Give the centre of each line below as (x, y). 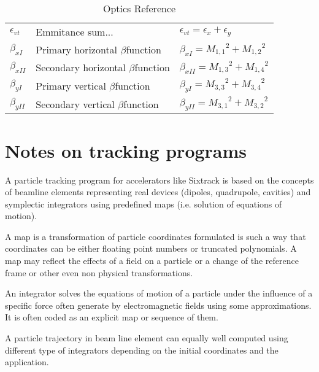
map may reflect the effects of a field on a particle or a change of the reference (152, 261)
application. (27, 362)
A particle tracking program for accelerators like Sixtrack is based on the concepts (159, 180)
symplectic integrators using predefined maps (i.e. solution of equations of (144, 203)
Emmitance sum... (75, 32)
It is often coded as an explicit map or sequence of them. (112, 317)
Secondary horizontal (81, 67)
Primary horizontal (77, 49)
